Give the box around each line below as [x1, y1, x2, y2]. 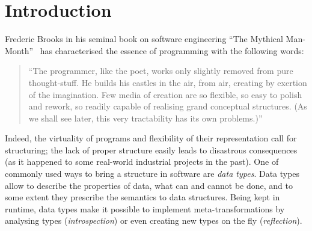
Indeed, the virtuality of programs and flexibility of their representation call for [5, 132, 297, 144]
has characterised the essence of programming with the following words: [40, 44, 304, 57]
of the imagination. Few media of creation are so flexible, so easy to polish [28, 88, 302, 100]
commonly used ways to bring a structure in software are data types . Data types [5, 167, 300, 180]
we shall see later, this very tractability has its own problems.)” [28, 111, 263, 124]
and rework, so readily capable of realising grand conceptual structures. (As [28, 100, 307, 112]
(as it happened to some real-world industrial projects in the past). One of [5, 155, 279, 168]
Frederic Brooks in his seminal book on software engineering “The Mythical [5, 32, 283, 45]
